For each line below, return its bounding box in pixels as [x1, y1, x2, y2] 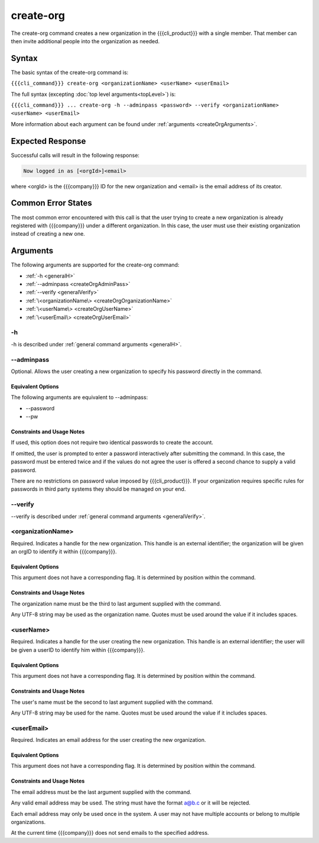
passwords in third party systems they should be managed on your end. [11, 485, 186, 493]
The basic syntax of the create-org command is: [11, 69, 129, 76]
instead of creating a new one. [11, 230, 85, 237]
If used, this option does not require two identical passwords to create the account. [11, 439, 214, 446]
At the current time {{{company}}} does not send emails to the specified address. [11, 829, 209, 836]
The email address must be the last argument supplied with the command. [11, 788, 192, 796]
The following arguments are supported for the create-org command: [11, 261, 180, 269]
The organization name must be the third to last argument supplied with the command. [11, 600, 222, 607]
